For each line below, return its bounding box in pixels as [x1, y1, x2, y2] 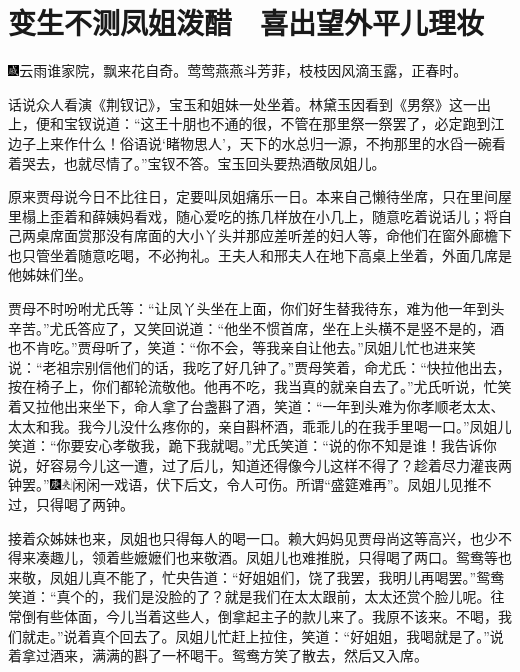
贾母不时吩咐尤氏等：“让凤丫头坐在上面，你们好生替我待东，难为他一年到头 [8, 298, 505, 319]
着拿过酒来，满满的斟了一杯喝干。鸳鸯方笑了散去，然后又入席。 [8, 645, 428, 666]
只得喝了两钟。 [35, 494, 134, 514]
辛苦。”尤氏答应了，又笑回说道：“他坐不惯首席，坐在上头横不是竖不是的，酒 [8, 317, 505, 338]
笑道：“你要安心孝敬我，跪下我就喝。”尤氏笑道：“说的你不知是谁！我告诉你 [8, 435, 497, 456]
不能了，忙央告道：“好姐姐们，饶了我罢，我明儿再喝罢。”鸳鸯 [105, 566, 505, 587]
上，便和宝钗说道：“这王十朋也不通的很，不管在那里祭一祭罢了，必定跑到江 [8, 113, 505, 134]
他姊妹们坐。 [8, 264, 92, 285]
